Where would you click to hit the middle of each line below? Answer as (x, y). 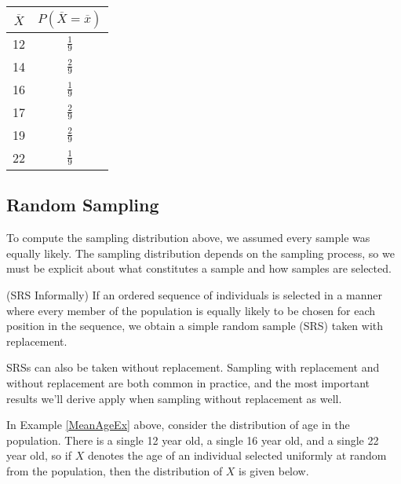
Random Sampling (83, 205)
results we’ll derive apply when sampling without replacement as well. (174, 398)
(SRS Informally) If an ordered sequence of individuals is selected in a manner (195, 294)
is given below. (274, 470)
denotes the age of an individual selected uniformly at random (237, 455)
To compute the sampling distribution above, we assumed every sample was (188, 238)
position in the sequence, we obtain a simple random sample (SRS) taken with (195, 326)
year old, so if (39, 455)
